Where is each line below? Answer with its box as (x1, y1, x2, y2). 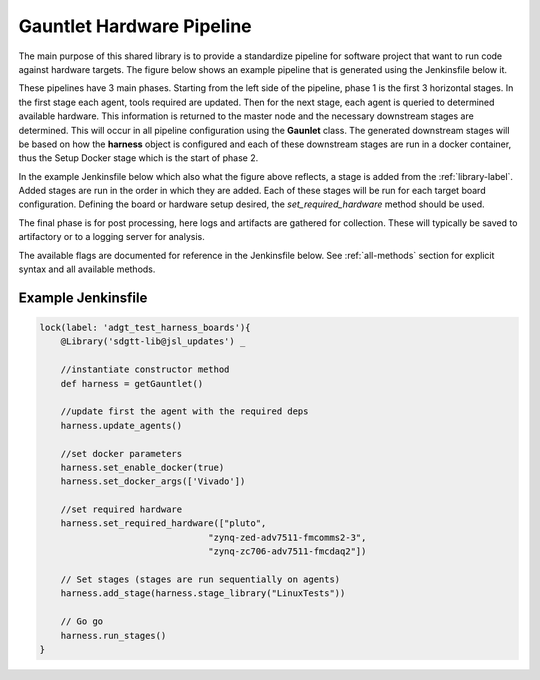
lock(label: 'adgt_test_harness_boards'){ (39, 322, 251, 334)
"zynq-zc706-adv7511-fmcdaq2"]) (208, 546, 367, 557)
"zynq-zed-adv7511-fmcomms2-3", (208, 531, 367, 543)
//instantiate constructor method (60, 364, 230, 375)
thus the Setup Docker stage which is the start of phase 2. (18, 152, 259, 164)
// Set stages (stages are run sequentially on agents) (60, 574, 341, 585)
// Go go (60, 616, 104, 627)
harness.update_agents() (60, 420, 183, 431)
